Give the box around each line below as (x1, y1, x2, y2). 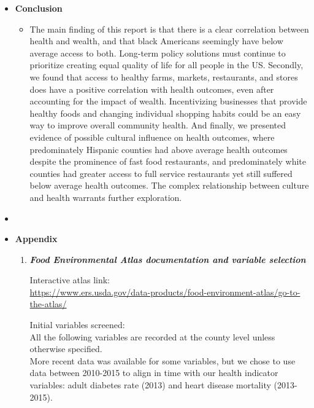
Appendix (15, 232, 58, 245)
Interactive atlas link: (29, 273, 110, 286)
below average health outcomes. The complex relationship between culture (29, 179, 309, 192)
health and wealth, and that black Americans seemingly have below (29, 34, 283, 47)
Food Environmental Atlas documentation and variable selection (29, 253, 306, 265)
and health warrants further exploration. (29, 190, 182, 203)
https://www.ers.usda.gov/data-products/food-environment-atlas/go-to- (29, 285, 301, 298)
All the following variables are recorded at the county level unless (29, 330, 275, 343)
